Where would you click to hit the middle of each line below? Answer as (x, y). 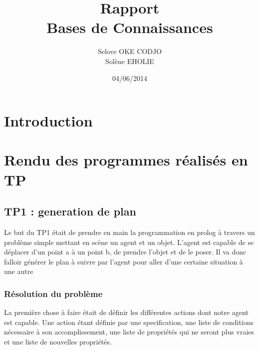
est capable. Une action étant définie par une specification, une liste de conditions (129, 322)
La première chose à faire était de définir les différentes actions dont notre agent (126, 312)
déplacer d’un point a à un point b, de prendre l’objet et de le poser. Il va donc (125, 252)
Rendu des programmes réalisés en (126, 160)
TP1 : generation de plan (70, 211)
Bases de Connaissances (130, 27)
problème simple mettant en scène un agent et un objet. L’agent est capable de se (129, 242)
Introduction (48, 121)
